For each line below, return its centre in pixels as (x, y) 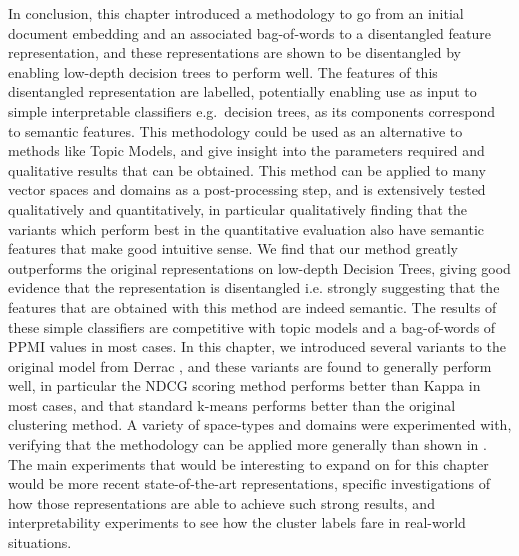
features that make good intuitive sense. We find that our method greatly (233, 248)
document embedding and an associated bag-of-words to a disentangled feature (249, 32)
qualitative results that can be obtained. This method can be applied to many (247, 169)
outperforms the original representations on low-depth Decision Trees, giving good (259, 267)
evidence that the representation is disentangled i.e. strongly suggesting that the (254, 287)
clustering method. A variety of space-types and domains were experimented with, (260, 424)
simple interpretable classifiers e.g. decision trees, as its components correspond (252, 110)
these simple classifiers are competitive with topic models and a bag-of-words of (252, 326)
